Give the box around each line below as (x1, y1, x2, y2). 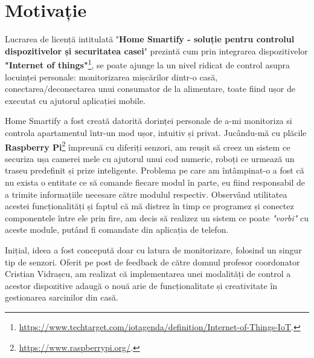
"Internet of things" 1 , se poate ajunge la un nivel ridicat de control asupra (5, 57, 290, 71)
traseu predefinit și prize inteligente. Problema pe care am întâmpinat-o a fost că (5, 164, 304, 177)
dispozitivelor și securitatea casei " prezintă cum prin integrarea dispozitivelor (5, 44, 308, 57)
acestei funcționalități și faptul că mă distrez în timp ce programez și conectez (5, 200, 294, 212)
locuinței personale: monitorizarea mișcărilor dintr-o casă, (5, 70, 218, 83)
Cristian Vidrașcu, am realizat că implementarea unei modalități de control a (5, 267, 291, 280)
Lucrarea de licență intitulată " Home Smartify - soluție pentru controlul (5, 33, 295, 45)
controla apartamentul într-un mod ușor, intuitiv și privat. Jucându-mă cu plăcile (5, 126, 307, 138)
